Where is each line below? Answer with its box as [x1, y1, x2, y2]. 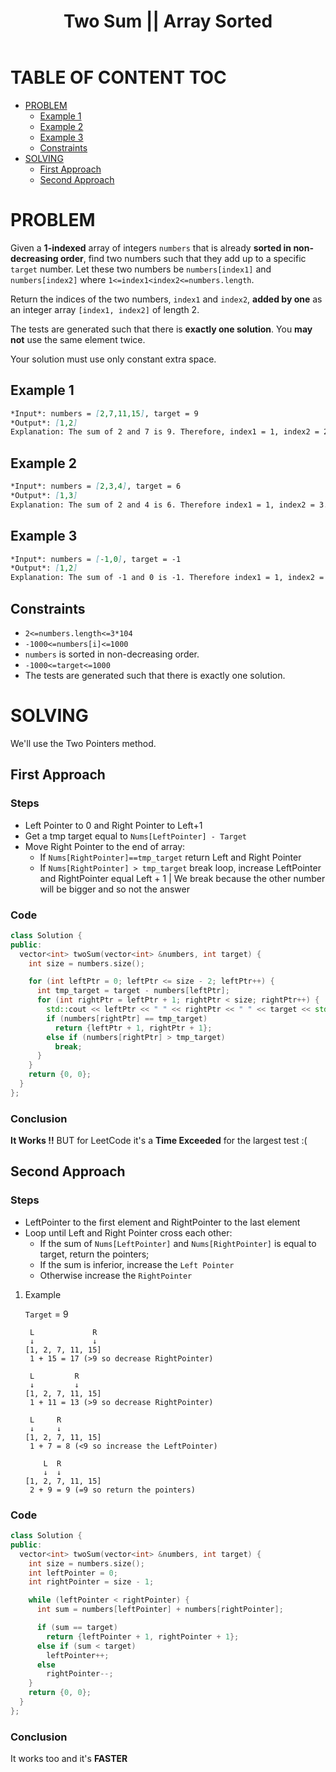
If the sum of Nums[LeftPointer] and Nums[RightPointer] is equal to [39, 1237, 317, 1249]
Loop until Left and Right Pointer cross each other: [24, 1226, 233, 1239]
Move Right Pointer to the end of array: [24, 840, 186, 852]
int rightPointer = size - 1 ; [28, 1577, 155, 1587]
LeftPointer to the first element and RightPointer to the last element [24, 1216, 301, 1228]
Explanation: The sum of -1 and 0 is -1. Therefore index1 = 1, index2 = [10, 573, 325, 583]
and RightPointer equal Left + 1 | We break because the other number [39, 872, 326, 884]
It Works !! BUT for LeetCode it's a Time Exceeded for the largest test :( [10, 1135, 308, 1147]
